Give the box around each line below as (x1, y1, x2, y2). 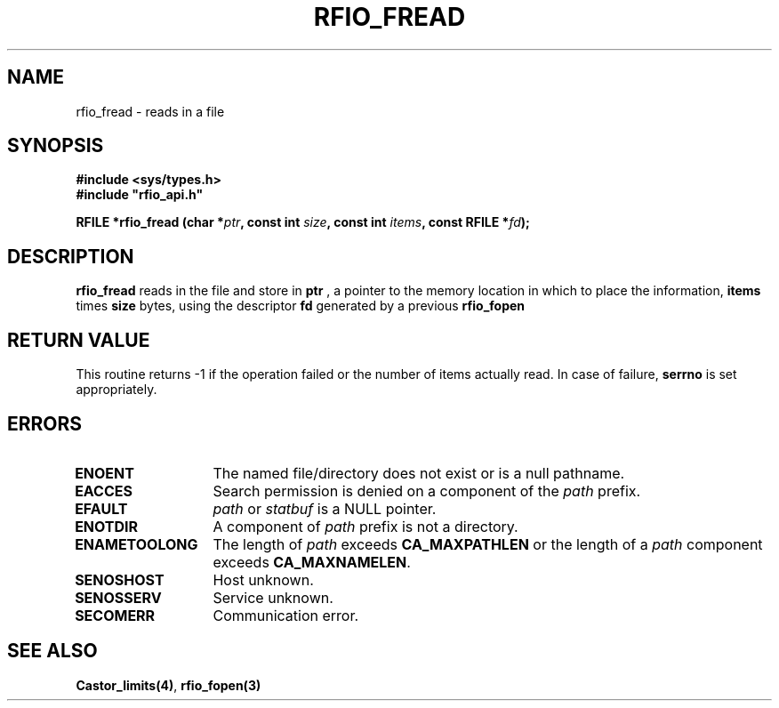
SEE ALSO (7, 640, 98, 663)
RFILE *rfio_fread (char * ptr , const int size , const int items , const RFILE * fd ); (76, 214, 530, 230)
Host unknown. (213, 570, 314, 589)
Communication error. (213, 606, 359, 624)
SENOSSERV (75, 588, 162, 607)
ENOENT (75, 463, 134, 482)
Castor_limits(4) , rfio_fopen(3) (76, 677, 261, 693)
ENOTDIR (75, 517, 139, 535)
